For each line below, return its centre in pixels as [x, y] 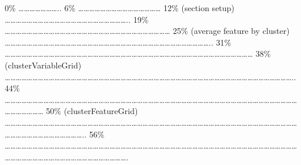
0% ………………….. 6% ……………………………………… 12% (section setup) [120, 8]
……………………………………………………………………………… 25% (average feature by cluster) [147, 31]
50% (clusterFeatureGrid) [92, 111]
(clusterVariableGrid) [43, 65]
